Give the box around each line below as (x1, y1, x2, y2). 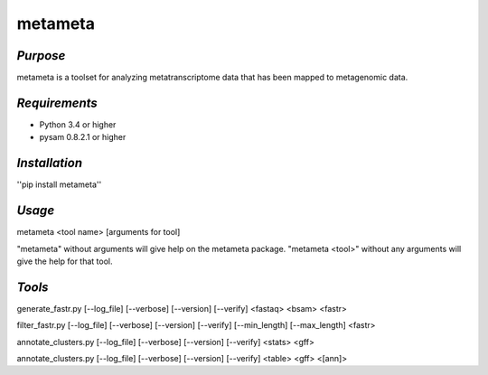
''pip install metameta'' (16, 179, 102, 190)
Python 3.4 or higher (39, 118, 117, 130)
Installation (16, 155, 83, 171)
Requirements (16, 95, 99, 110)
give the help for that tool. (16, 256, 113, 267)
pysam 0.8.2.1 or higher (39, 132, 127, 143)
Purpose (16, 48, 66, 63)
